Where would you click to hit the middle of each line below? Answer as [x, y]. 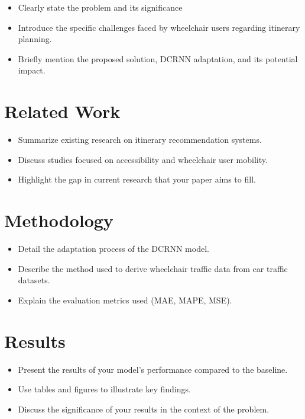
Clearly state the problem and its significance [100, 7]
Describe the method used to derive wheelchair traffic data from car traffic [153, 268]
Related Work [62, 111]
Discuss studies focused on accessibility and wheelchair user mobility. [143, 159]
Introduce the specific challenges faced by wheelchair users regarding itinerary [159, 27]
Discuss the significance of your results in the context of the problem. [144, 409]
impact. [32, 70]
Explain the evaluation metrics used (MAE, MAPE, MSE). [125, 300]
